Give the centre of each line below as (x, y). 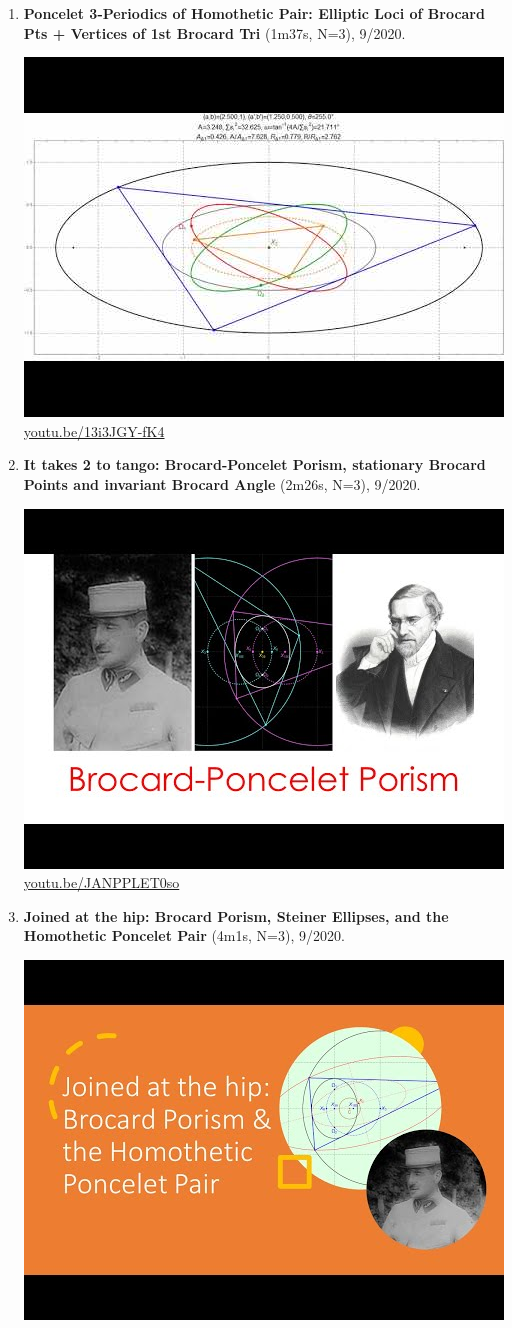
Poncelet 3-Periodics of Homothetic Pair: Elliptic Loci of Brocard (254, 13)
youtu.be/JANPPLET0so (101, 882)
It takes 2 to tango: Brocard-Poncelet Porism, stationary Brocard (254, 464)
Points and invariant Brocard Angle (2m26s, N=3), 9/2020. (222, 483)
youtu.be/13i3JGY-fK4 (94, 430)
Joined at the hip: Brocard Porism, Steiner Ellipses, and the (236, 915)
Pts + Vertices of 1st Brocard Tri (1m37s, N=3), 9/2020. (214, 32)
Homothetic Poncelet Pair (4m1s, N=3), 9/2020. (184, 935)
